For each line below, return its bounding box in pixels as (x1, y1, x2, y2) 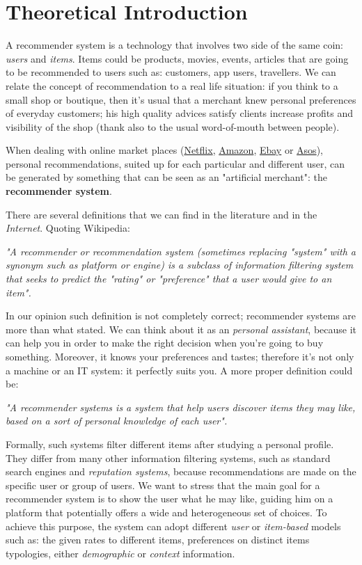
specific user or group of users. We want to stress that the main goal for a (6, 477, 320, 492)
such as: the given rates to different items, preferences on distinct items (6, 532, 310, 547)
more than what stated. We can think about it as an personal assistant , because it (6, 321, 357, 336)
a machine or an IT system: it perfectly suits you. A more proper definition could (6, 363, 353, 377)
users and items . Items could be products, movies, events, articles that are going (6, 51, 349, 65)
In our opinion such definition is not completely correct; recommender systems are (6, 308, 356, 323)
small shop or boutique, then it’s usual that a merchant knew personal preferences (6, 92, 356, 106)
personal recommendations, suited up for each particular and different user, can (6, 156, 345, 170)
